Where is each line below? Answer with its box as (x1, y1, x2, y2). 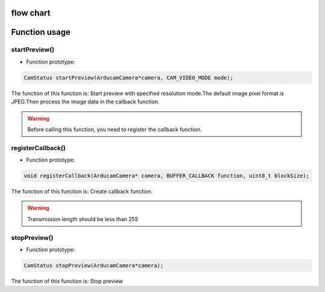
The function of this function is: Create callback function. (11, 188, 153, 195)
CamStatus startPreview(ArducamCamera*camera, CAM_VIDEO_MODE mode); (23, 74, 234, 81)
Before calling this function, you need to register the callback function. (27, 126, 202, 133)
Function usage (11, 27, 71, 37)
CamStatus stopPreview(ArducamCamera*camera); (23, 262, 164, 269)
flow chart (11, 8, 51, 18)
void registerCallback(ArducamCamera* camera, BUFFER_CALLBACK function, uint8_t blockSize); (23, 172, 310, 180)
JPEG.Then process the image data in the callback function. (11, 98, 159, 105)
